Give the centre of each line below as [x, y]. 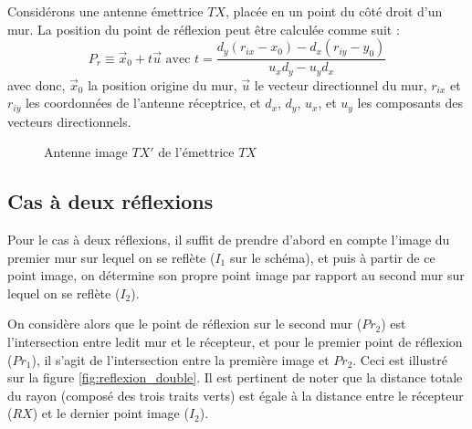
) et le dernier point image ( [110, 413]
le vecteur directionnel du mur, [341, 84]
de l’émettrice [196, 152]
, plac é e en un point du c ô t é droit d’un [334, 11]
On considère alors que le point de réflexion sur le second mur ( [185, 324]
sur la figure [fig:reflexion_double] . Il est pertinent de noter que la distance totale [235, 377]
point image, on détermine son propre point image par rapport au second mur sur [236, 275]
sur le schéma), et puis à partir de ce [332, 257]
